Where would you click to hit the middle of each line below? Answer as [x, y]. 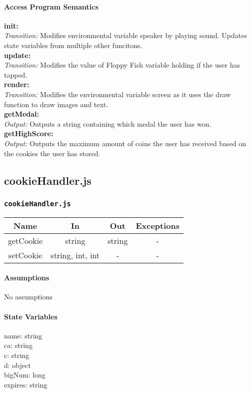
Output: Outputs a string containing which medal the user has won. [108, 123]
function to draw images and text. [56, 104]
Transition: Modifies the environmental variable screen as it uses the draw [117, 94]
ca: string [18, 345]
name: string [23, 335]
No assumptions [28, 297]
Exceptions [158, 225]
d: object [17, 365]
